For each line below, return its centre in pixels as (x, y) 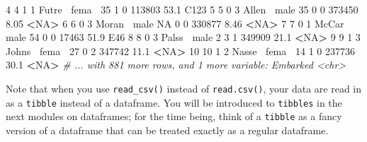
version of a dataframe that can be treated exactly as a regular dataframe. (167, 130)
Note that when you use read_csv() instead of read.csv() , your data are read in (184, 88)
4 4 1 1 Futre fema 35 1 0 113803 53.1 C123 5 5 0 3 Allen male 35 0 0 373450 (182, 9)
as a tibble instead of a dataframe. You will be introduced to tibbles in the (174, 102)
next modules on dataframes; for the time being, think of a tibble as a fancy (174, 116)
